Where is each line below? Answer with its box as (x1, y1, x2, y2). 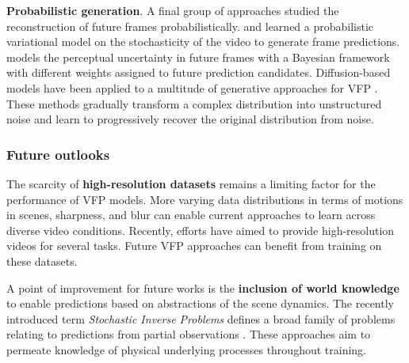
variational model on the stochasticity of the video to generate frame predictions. (6, 33, 400, 50)
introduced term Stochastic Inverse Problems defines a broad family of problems (6, 310, 396, 327)
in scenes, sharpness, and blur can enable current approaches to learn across (6, 206, 376, 223)
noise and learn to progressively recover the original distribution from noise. (6, 111, 374, 127)
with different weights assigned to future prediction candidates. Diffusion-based (6, 64, 391, 81)
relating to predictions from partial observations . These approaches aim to (6, 326, 371, 342)
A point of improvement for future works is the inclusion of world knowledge (6, 279, 399, 296)
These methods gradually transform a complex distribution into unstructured (6, 95, 382, 112)
